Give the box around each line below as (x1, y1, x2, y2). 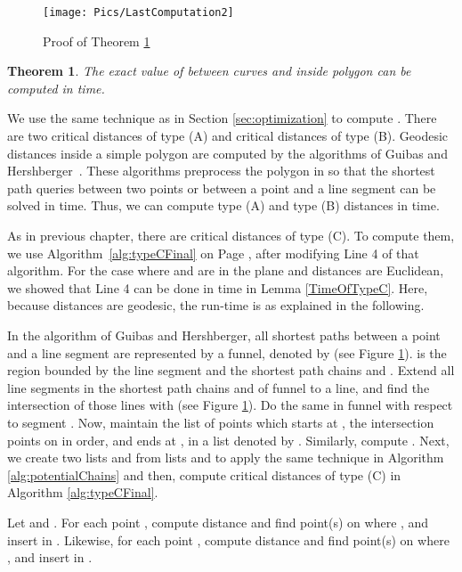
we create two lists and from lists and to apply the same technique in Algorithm (7, 448, 444, 467)
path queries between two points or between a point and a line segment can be (7, 178, 436, 197)
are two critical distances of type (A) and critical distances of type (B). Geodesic (7, 127, 449, 145)
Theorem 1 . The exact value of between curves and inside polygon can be (7, 61, 411, 80)
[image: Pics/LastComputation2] (43, 6, 234, 19)
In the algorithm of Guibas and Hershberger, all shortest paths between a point (7, 325, 441, 344)
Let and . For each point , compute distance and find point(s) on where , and (7, 512, 429, 531)
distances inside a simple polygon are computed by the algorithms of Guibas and (7, 143, 448, 162)
